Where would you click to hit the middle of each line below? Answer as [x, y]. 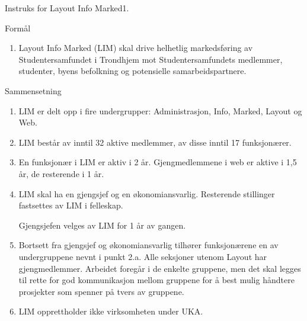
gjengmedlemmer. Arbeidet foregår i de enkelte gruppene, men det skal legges [160, 268]
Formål [18, 28]
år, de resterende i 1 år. [61, 173]
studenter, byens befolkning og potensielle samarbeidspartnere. [132, 71]
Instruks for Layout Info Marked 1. [67, 8]
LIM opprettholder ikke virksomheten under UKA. [111, 311]
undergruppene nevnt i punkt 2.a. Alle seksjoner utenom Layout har [143, 256]
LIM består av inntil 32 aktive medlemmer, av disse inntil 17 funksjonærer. [155, 142]
